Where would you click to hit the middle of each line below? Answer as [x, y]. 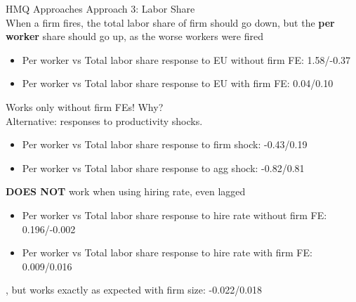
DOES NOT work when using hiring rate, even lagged [126, 191]
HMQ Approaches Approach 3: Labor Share [100, 8]
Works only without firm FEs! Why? [85, 106]
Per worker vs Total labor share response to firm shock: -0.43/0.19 [165, 144]
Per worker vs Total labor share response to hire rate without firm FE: [174, 215]
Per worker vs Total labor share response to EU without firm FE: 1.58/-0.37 [186, 59]
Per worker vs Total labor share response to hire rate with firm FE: [167, 252]
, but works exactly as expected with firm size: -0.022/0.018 [134, 290]
